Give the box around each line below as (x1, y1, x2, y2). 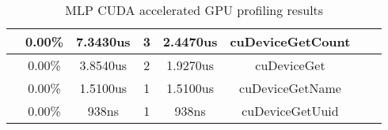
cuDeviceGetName (239, 79, 341, 97)
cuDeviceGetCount (230, 32, 351, 50)
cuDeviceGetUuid (242, 102, 339, 120)
